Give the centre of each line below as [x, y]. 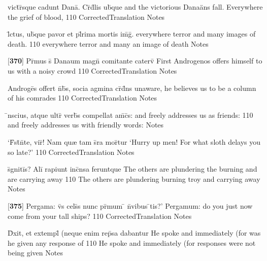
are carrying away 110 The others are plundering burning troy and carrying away [134, 178]
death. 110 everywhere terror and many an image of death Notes [108, 43]
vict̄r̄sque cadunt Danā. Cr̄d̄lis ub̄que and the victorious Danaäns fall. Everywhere [135, 7]
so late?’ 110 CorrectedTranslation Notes [71, 152]
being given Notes [35, 253]
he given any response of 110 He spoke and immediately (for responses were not [132, 242]
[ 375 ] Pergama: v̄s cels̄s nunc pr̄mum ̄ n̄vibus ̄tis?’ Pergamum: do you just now [130, 205]
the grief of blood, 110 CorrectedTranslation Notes [86, 17]
